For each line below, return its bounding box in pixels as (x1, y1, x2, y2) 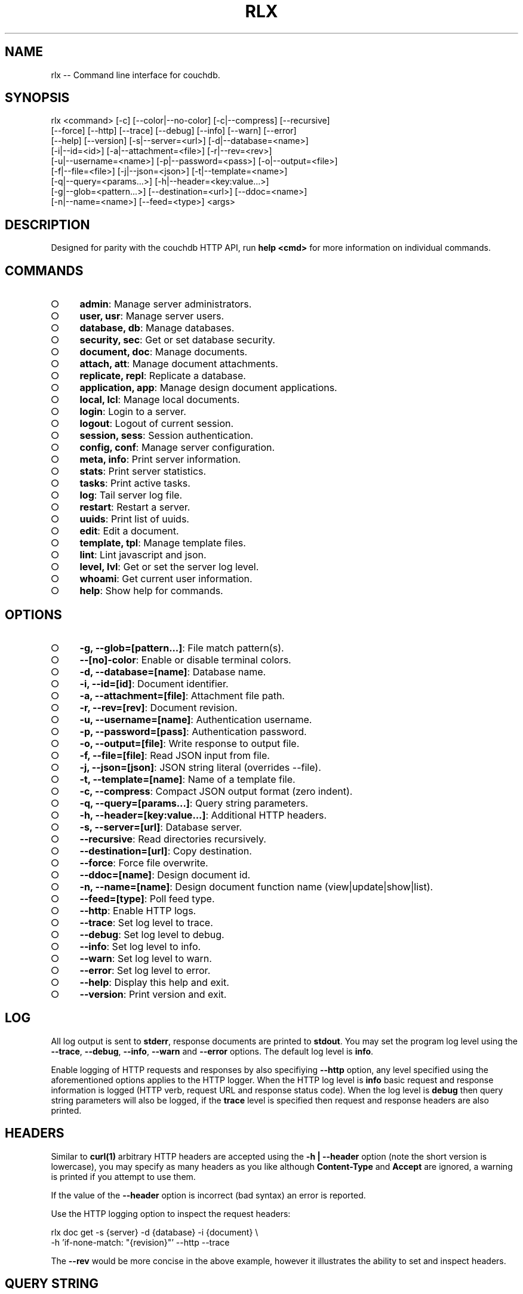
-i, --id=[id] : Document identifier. (79, 677, 229, 690)
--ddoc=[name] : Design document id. (79, 868, 251, 881)
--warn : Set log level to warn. (79, 952, 212, 964)
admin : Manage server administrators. (79, 298, 252, 311)
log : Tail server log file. (79, 489, 183, 502)
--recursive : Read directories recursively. (79, 832, 266, 845)
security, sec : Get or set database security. (79, 334, 275, 346)
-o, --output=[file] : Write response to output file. (79, 737, 300, 749)
